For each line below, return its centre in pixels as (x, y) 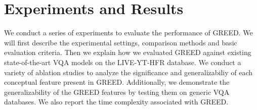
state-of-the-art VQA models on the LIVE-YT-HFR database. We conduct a (123, 62)
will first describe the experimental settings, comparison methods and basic (121, 42)
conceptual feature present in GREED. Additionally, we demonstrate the (117, 82)
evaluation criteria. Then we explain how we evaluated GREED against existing (128, 52)
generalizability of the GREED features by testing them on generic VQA (117, 92)
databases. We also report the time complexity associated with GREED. (116, 102)
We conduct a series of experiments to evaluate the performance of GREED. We (128, 33)
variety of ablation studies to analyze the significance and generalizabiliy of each (128, 72)
